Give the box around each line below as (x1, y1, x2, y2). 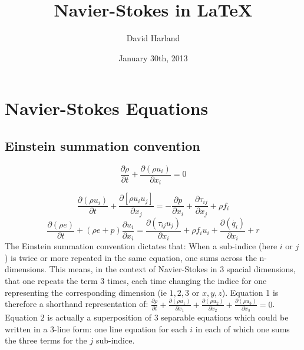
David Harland (126, 32, 180, 44)
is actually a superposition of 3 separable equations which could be (47, 311, 289, 323)
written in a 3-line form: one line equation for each (5, 322, 187, 335)
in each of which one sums (195, 322, 290, 335)
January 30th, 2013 (118, 51, 188, 64)
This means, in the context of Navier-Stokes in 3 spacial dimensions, (49, 263, 296, 275)
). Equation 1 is (222, 286, 279, 298)
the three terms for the (5, 334, 87, 346)
